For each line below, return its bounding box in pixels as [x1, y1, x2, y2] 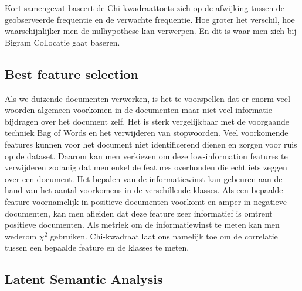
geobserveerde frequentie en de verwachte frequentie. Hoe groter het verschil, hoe [5, 13, 295, 25]
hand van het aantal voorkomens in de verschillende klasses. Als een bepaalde [5, 184, 283, 196]
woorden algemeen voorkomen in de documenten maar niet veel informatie [5, 104, 272, 116]
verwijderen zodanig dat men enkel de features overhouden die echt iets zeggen [5, 161, 287, 173]
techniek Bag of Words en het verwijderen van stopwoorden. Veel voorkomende [5, 126, 289, 139]
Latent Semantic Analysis [5, 270, 163, 288]
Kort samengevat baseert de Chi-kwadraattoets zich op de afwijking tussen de [5, 2, 284, 13]
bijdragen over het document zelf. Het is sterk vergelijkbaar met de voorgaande [5, 115, 289, 127]
